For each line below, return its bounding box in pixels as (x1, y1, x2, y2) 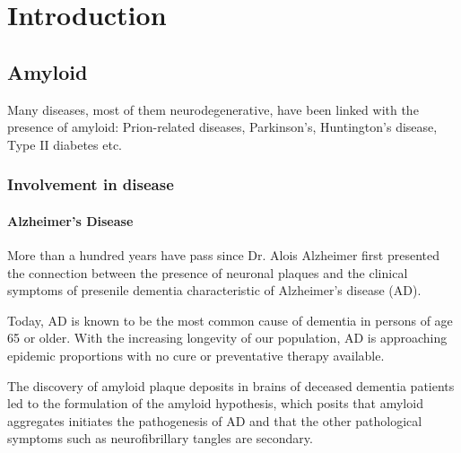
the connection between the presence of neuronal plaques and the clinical (7, 263, 408, 282)
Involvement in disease (7, 173, 174, 196)
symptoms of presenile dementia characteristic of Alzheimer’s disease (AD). (7, 281, 422, 300)
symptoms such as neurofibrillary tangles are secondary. (7, 429, 313, 448)
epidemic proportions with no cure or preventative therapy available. (7, 345, 385, 364)
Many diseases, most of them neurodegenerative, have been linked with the (7, 100, 419, 118)
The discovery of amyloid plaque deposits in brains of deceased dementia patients (7, 376, 455, 395)
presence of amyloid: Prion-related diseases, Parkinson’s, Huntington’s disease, (7, 118, 438, 136)
